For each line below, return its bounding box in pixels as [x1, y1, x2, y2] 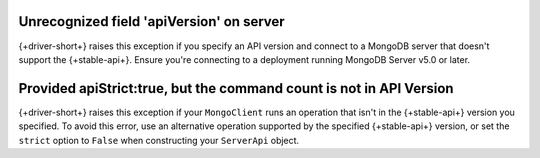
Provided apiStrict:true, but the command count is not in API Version [18, 80, 454, 97]
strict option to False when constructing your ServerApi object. [18, 134, 300, 146]
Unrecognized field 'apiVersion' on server [18, 13, 285, 30]
